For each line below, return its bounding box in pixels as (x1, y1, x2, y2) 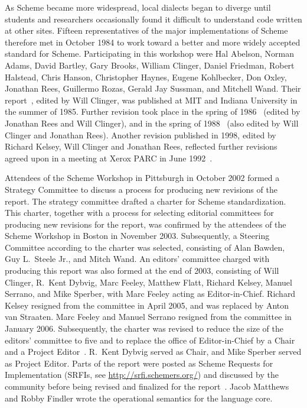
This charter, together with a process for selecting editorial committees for (5, 206, 274, 219)
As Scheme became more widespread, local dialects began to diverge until (5, 1, 271, 13)
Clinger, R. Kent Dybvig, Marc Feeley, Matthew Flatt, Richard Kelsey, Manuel (5, 276, 292, 288)
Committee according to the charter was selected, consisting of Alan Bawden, (5, 241, 285, 253)
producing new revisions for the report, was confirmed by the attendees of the (5, 218, 286, 230)
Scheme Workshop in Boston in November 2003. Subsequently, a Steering (5, 229, 270, 242)
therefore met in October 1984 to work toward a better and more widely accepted (5, 35, 301, 48)
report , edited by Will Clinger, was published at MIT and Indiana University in (5, 93, 298, 106)
